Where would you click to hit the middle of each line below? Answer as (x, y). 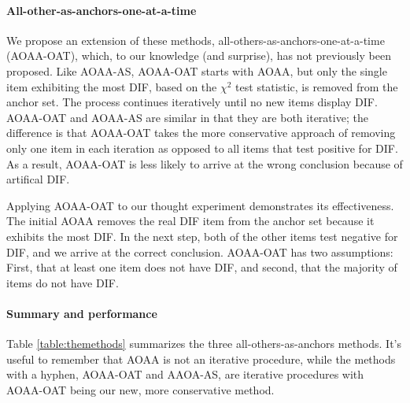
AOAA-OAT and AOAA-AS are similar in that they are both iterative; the (187, 117)
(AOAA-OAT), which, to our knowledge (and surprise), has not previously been (199, 55)
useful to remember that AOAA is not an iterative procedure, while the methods (201, 359)
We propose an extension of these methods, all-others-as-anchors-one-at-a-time (196, 40)
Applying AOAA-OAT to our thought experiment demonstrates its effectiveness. (200, 205)
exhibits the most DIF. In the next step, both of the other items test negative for (202, 236)
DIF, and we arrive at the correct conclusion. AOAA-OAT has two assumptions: (200, 251)
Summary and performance (82, 313)
